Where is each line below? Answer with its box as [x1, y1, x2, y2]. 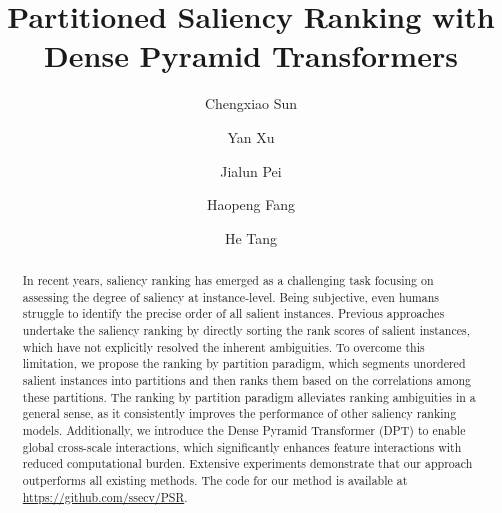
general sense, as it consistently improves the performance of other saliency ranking [22, 405, 457, 422]
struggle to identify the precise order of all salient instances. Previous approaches [22, 305, 445, 322]
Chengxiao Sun [204, 93, 298, 114]
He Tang [224, 227, 278, 248]
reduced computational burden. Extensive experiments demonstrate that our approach [22, 455, 473, 472]
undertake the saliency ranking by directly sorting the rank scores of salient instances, [22, 322, 471, 339]
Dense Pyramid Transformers [44, 35, 458, 76]
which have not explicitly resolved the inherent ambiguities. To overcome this [22, 338, 425, 355]
